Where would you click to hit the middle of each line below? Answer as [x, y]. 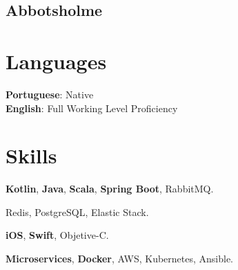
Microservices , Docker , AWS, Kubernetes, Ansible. [120, 258]
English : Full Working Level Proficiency [92, 108]
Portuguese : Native [50, 94]
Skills [31, 155]
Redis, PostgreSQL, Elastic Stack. [77, 211]
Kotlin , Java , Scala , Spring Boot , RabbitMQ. [110, 189]
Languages [56, 61]
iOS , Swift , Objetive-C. [57, 235]
